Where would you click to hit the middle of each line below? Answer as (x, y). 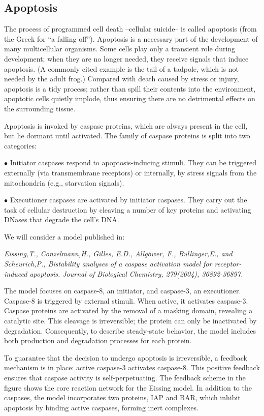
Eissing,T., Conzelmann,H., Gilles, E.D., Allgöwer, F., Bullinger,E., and (118, 254)
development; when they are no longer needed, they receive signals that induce (126, 58)
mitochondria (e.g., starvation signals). (64, 182)
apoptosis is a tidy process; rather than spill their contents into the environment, (130, 88)
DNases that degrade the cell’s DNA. (62, 219)
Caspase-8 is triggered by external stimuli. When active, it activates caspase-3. (126, 300)
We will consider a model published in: (64, 236)
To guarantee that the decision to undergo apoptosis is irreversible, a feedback (126, 357)
